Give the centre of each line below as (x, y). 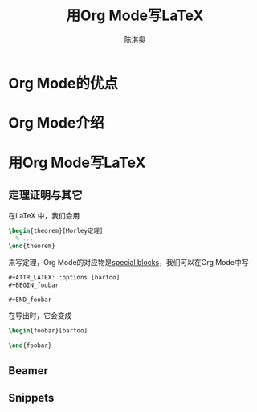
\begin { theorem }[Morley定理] (56, 231)
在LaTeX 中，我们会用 (44, 216)
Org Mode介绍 (56, 123)
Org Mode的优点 (63, 83)
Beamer (29, 371)
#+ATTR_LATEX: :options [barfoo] (64, 277)
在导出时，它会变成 (40, 316)
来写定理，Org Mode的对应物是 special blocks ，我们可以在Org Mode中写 (128, 262)
